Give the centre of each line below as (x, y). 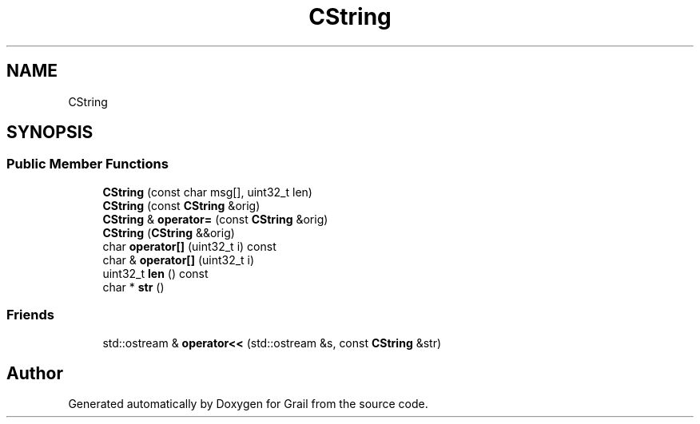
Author (35, 373)
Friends (30, 315)
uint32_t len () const (155, 273)
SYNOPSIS (50, 133)
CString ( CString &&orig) (169, 232)
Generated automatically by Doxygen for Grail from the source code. (248, 404)
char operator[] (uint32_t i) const (189, 246)
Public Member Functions (87, 164)
